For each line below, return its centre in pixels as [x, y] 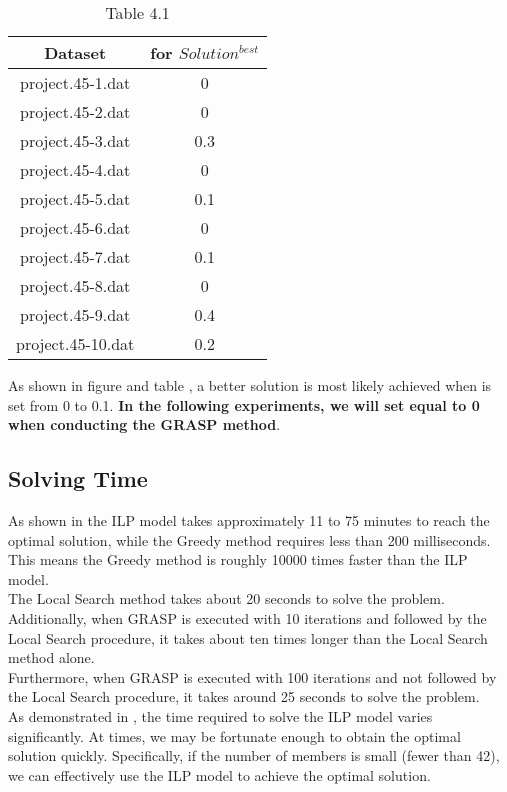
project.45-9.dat [75, 314]
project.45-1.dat [75, 82]
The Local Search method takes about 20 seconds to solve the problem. [226, 598]
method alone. [51, 657]
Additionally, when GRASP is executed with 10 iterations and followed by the [247, 617]
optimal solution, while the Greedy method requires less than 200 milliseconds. [249, 539]
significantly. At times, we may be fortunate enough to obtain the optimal [234, 735]
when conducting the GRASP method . [144, 424]
